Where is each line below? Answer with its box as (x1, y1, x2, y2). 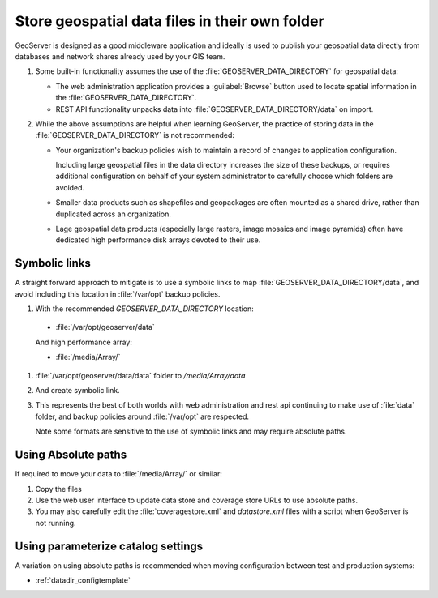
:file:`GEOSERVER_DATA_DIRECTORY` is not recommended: (35, 130, 235, 140)
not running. (35, 518, 76, 528)
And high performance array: (35, 337, 133, 347)
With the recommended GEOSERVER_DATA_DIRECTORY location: (35, 304, 255, 314)
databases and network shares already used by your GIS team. (15, 51, 225, 61)
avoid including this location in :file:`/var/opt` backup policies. (15, 288, 221, 299)
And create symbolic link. (35, 386, 121, 395)
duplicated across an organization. (55, 209, 172, 219)
